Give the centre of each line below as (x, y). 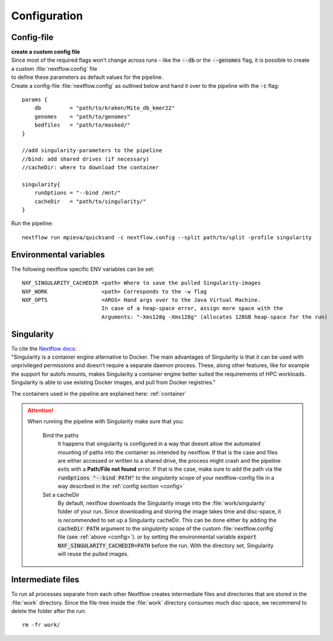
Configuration (47, 16)
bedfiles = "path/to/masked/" (82, 125)
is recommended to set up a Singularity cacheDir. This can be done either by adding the (167, 520)
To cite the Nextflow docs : (44, 348)
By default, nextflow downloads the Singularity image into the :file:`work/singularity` (162, 503)
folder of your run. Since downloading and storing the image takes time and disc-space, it (169, 511)
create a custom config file (46, 52)
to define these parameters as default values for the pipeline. (87, 77)
